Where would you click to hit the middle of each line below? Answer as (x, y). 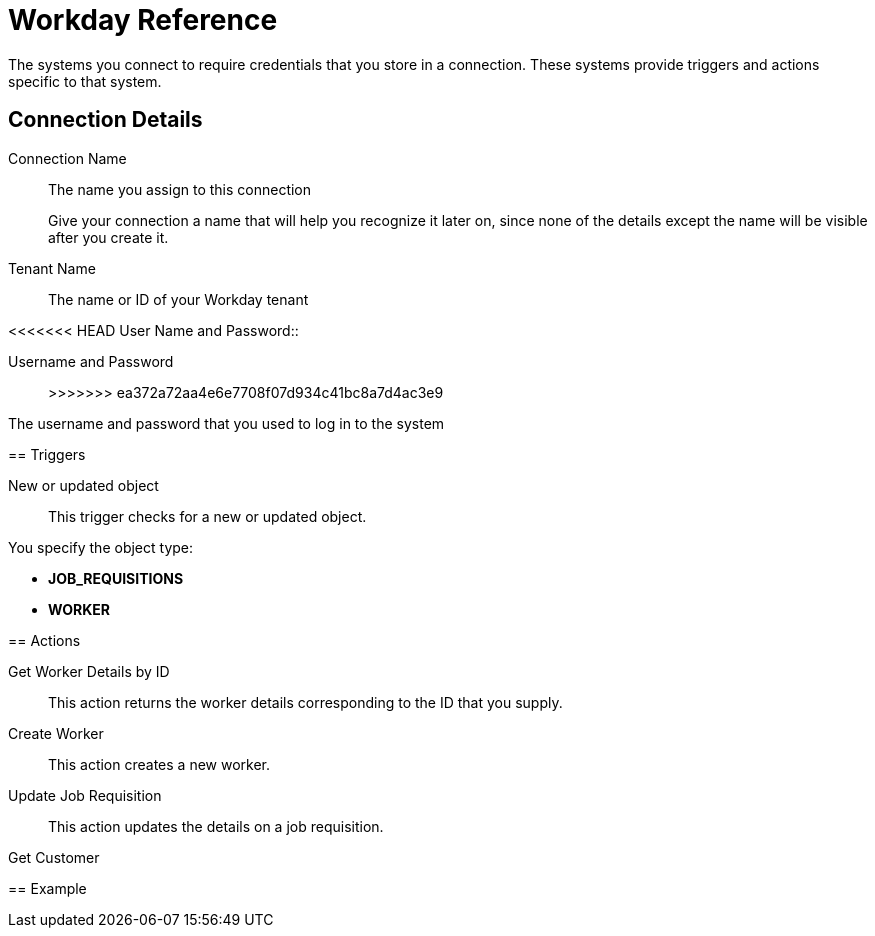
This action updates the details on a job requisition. (216, 826)
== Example (47, 888)
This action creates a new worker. (159, 764)
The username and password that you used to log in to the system (226, 423)
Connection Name (67, 158)
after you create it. (108, 237)
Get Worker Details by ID (89, 671)
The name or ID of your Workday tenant (178, 299)
